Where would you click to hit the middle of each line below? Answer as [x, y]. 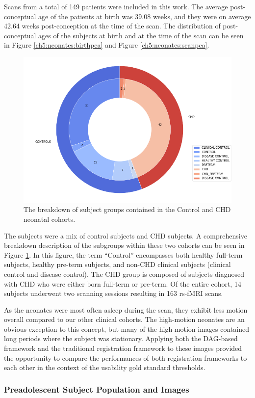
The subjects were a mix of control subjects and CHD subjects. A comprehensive [126, 235]
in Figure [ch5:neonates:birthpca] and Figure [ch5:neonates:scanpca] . [107, 45]
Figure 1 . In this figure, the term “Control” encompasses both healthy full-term [123, 254]
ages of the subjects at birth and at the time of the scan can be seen [141, 35]
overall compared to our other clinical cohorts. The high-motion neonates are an [124, 319]
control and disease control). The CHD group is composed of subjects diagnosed [124, 274]
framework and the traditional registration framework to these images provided [123, 348]
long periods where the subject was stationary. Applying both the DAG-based [121, 338]
